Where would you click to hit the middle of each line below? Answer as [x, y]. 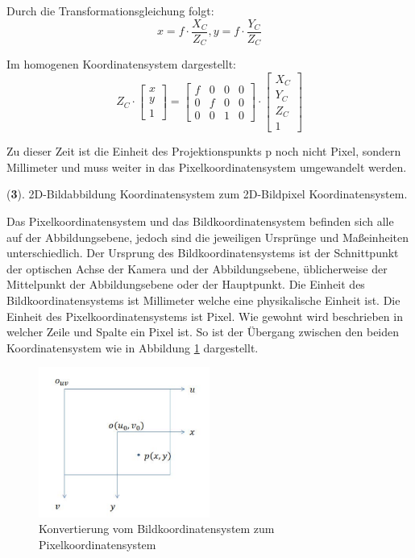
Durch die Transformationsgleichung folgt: [110, 10]
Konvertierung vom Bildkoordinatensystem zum [157, 529]
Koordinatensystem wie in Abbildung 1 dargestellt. [133, 347]
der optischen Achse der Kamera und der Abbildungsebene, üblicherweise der [197, 268]
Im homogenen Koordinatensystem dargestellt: [121, 64]
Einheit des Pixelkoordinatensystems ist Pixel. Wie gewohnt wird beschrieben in [205, 316]
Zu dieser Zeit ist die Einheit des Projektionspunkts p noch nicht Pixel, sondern [204, 151]
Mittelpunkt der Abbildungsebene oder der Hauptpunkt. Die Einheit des [186, 284]
